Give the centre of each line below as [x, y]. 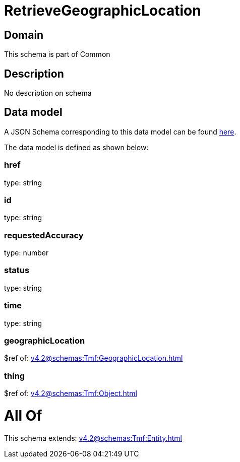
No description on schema [48, 93]
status [17, 270]
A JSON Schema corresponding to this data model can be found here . [120, 131]
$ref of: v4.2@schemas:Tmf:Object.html [71, 393]
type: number [26, 253]
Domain [24, 35]
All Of [23, 415]
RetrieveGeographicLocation [103, 11]
